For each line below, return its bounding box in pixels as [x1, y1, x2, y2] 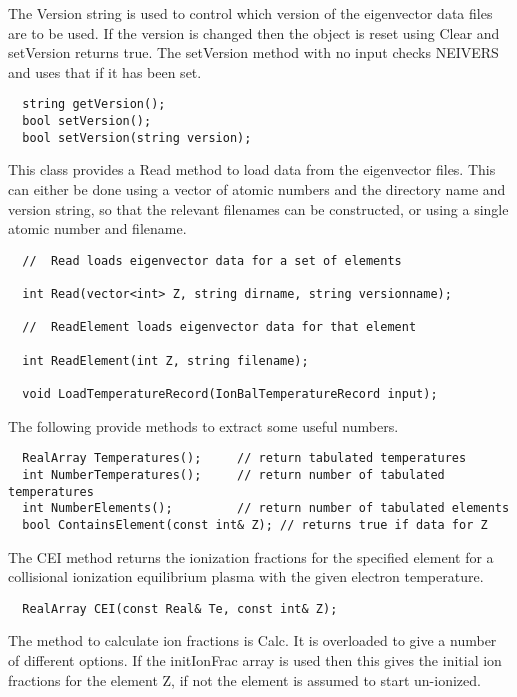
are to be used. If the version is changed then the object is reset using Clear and [8, 22, 500, 43]
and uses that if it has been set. [8, 61, 202, 82]
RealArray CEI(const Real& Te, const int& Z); [22, 601, 338, 616]
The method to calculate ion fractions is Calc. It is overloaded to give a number [8, 630, 497, 651]
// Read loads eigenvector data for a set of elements [22, 253, 402, 268]
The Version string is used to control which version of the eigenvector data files [8, 3, 493, 23]
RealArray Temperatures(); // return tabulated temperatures [22, 451, 467, 466]
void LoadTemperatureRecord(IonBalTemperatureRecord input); [22, 386, 438, 401]
